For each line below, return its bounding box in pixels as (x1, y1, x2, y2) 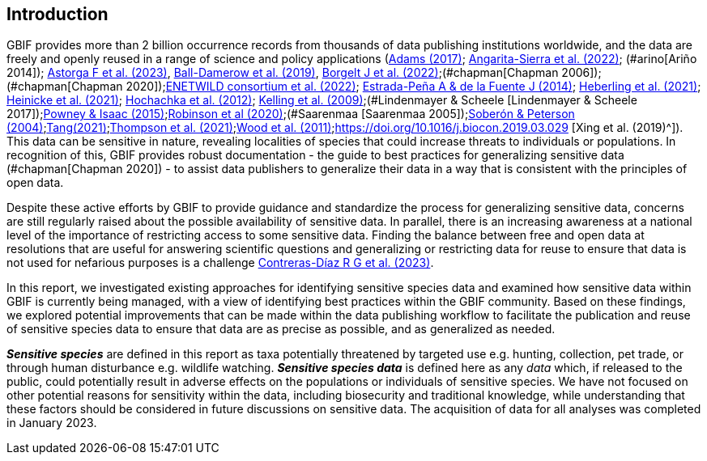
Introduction (6, 4, 109, 24)
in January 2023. (6, 416, 97, 430)
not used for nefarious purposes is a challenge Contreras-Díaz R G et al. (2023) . (6, 256, 434, 270)
